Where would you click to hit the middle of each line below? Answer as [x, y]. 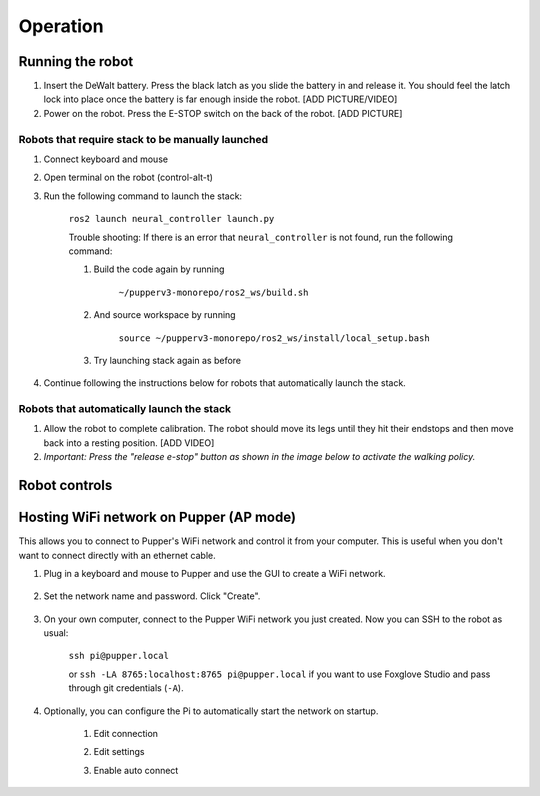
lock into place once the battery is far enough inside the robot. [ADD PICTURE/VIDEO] [220, 99]
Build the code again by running [159, 269]
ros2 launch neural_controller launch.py [171, 219]
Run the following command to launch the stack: [143, 196]
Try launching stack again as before [167, 360]
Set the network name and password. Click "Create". [152, 596]
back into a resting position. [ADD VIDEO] [129, 442]
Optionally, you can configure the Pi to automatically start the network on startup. [211, 711]
